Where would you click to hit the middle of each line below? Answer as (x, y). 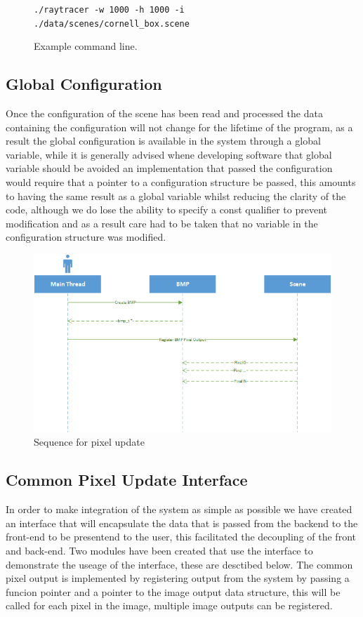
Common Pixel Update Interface (127, 480)
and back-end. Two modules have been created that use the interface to (159, 550)
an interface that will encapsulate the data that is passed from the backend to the (182, 523)
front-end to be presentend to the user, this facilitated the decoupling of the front (181, 537)
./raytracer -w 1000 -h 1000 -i (109, 10)
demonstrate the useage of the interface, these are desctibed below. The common (179, 564)
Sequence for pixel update (89, 442)
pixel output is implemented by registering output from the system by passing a (178, 578)
